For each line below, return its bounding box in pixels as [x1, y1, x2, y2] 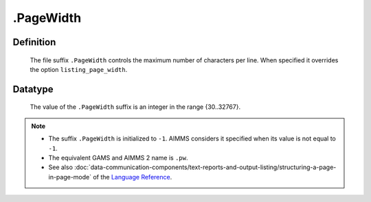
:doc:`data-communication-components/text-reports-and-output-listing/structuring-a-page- [74, 163, 337, 171]
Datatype [12, 83, 54, 95]
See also [48, 163, 74, 171]
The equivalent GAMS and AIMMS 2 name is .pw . [48, 153, 188, 162]
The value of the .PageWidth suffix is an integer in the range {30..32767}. [30, 103, 240, 111]
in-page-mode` [48, 173, 92, 181]
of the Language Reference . [93, 173, 172, 181]
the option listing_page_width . [30, 65, 128, 73]
